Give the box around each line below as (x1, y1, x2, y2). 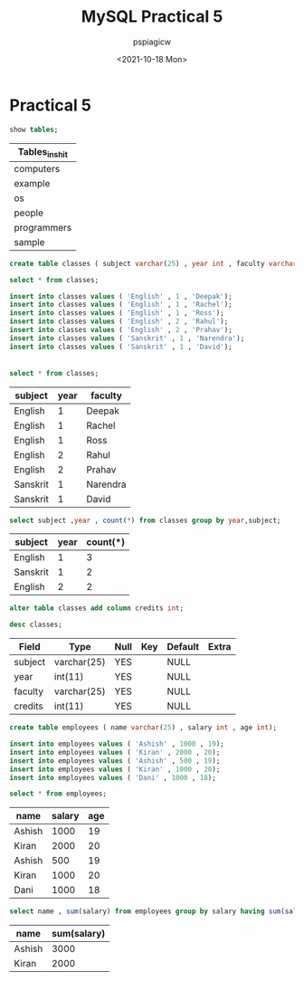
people (14, 206, 43, 219)
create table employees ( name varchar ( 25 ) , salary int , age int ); (9, 723, 278, 732)
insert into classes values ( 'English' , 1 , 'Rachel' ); (9, 300, 233, 310)
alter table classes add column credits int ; (9, 604, 184, 613)
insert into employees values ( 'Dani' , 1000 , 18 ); (9, 773, 217, 782)
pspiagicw (132, 36, 172, 47)
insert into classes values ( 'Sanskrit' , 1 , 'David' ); (9, 342, 233, 351)
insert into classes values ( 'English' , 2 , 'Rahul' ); (9, 317, 229, 327)
